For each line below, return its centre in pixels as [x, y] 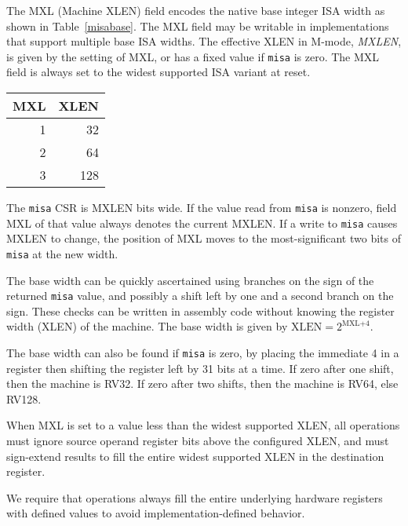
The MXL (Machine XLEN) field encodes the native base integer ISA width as [196, 10]
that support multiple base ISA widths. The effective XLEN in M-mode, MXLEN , [204, 41]
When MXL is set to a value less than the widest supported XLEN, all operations [203, 425]
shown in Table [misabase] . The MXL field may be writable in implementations [198, 26]
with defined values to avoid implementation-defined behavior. [156, 513]
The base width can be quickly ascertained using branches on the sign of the [190, 280]
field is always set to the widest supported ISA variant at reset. [158, 72]
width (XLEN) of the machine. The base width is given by [147, 326]
